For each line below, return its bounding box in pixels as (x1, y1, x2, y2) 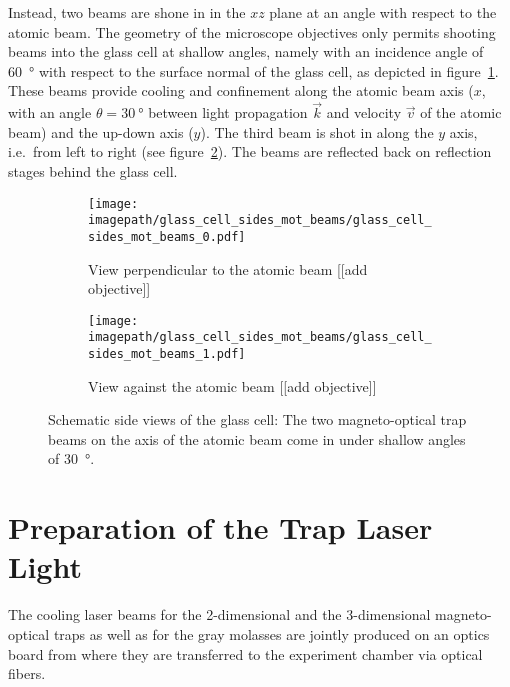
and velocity (326, 102, 402, 123)
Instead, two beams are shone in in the (8, 2, 246, 22)
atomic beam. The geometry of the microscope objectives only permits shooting (8, 21, 496, 42)
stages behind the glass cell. (8, 160, 178, 181)
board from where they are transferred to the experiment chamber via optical (8, 643, 483, 664)
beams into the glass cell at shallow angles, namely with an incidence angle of (8, 41, 484, 62)
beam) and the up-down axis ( (8, 121, 194, 142)
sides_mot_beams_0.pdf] (88, 229, 246, 244)
